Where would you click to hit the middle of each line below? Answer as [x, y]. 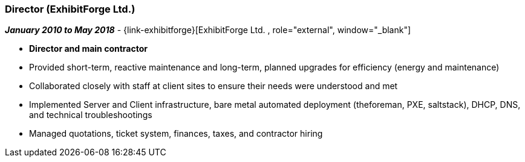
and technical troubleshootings [91, 115]
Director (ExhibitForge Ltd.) [70, 9]
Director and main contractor [88, 49]
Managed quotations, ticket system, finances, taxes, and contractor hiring [176, 134]
